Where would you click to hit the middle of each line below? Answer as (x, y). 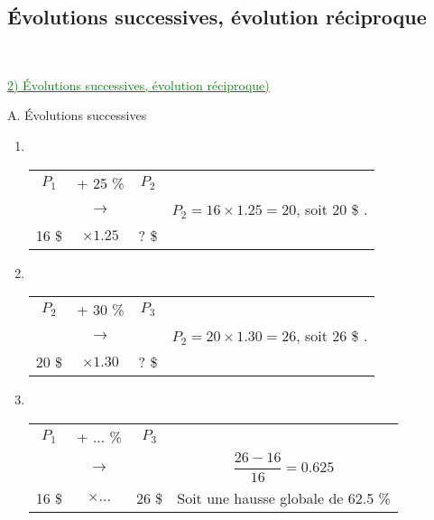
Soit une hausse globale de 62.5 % (284, 497)
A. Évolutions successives (77, 115)
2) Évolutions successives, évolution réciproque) (139, 84)
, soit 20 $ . (332, 209)
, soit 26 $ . (332, 336)
